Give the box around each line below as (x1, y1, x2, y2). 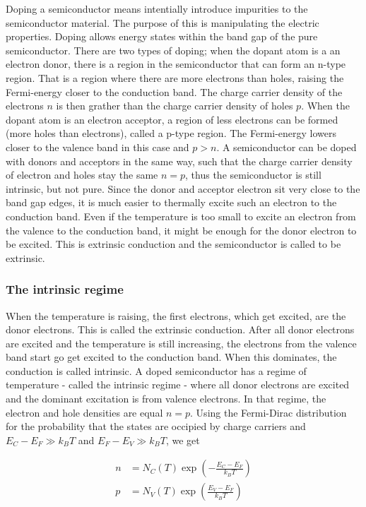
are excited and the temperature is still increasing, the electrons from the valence (6, 335, 357, 350)
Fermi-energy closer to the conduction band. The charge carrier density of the (6, 84, 343, 99)
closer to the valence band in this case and (6, 139, 189, 154)
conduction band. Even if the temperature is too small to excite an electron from (6, 208, 356, 223)
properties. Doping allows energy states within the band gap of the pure (6, 29, 318, 44)
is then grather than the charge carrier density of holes (56, 98, 293, 113)
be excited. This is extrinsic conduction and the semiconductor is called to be (6, 237, 341, 251)
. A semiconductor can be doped (216, 139, 357, 154)
